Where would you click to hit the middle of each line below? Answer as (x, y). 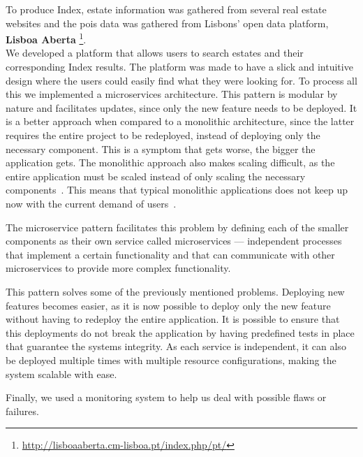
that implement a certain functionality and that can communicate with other (170, 254)
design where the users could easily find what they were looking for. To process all (181, 80)
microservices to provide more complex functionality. (118, 268)
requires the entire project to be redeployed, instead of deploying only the (163, 135)
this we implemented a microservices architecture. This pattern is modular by (172, 94)
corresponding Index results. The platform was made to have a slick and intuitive (179, 67)
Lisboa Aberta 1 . (46, 38)
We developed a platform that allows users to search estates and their (155, 53)
